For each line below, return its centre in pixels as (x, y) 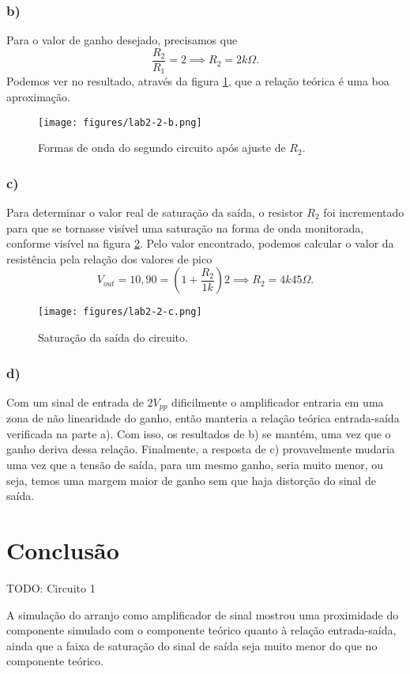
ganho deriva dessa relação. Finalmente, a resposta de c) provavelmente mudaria (201, 449)
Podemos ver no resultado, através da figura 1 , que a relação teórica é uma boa (198, 81)
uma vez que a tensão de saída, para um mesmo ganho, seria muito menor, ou (195, 465)
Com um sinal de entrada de (75, 401)
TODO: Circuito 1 (51, 587)
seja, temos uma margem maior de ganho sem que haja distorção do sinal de (191, 480)
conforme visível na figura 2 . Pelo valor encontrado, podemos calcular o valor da (200, 243)
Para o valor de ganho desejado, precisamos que (122, 40)
